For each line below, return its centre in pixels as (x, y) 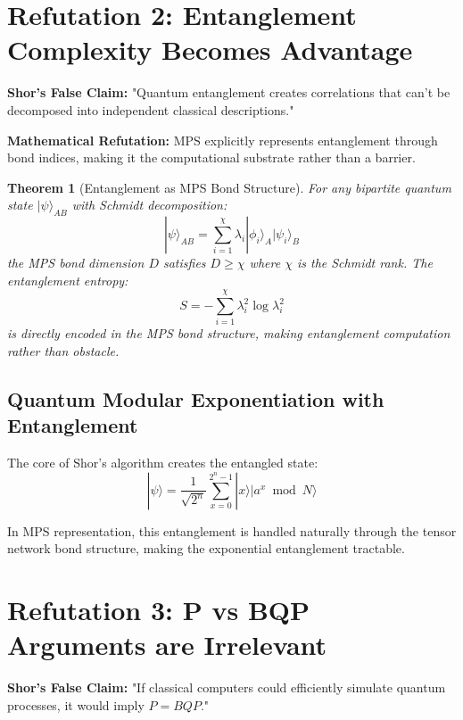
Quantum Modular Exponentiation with (196, 398)
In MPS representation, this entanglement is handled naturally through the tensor (232, 530)
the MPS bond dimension (76, 263)
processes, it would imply (76, 704)
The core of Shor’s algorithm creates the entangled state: (163, 463)
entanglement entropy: (68, 280)
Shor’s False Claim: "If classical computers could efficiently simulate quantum (227, 687)
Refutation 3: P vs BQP (158, 610)
